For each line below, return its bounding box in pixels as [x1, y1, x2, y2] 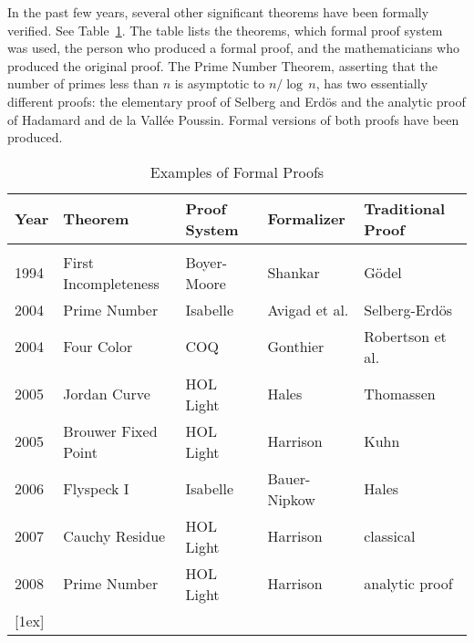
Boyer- [185, 251, 228, 273]
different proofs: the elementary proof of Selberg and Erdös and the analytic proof [7, 91, 466, 110]
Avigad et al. [267, 298, 349, 320]
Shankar [267, 262, 320, 284]
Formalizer [267, 208, 345, 230]
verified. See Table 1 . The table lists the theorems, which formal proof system [7, 20, 443, 39]
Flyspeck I [63, 478, 129, 500]
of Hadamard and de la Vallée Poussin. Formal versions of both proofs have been [7, 109, 459, 129]
